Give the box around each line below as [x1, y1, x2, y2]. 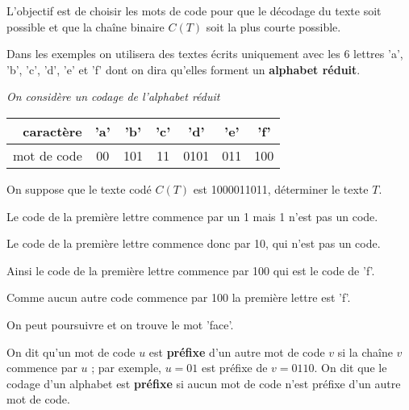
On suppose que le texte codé [6, 180, 152, 197]
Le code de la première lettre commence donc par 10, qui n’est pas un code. [6, 235, 381, 252]
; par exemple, [91, 359, 162, 376]
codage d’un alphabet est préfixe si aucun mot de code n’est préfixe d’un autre [6, 374, 401, 391]
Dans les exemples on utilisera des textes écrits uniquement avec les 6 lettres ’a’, [6, 45, 403, 62]
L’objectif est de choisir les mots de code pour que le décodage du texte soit [6, 2, 382, 19]
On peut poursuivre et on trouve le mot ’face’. [6, 316, 234, 333]
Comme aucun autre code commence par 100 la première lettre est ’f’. [6, 289, 351, 306]
